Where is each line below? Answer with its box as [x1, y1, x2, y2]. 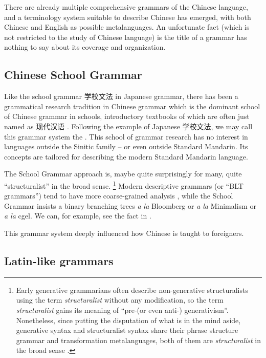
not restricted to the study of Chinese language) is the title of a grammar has [4, 31, 247, 42]
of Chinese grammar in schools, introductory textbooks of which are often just [4, 111, 250, 122]
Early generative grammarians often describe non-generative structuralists [16, 284, 248, 295]
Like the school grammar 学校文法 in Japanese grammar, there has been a [4, 91, 238, 102]
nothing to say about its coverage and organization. [4, 42, 166, 52]
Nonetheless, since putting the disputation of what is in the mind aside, [16, 314, 241, 325]
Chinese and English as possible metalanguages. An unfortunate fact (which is [4, 22, 250, 32]
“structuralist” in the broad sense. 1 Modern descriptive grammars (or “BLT [4, 178, 243, 191]
